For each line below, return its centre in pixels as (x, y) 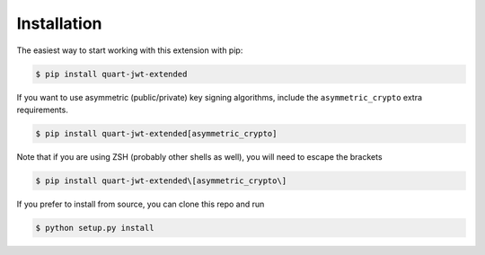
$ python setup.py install (95, 228)
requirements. (43, 110)
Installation (59, 23)
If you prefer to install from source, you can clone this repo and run (141, 204)
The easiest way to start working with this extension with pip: (130, 50)
